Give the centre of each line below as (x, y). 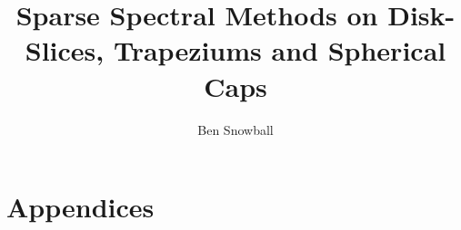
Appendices (80, 207)
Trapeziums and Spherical (280, 50)
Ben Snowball (236, 129)
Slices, (65, 50)
